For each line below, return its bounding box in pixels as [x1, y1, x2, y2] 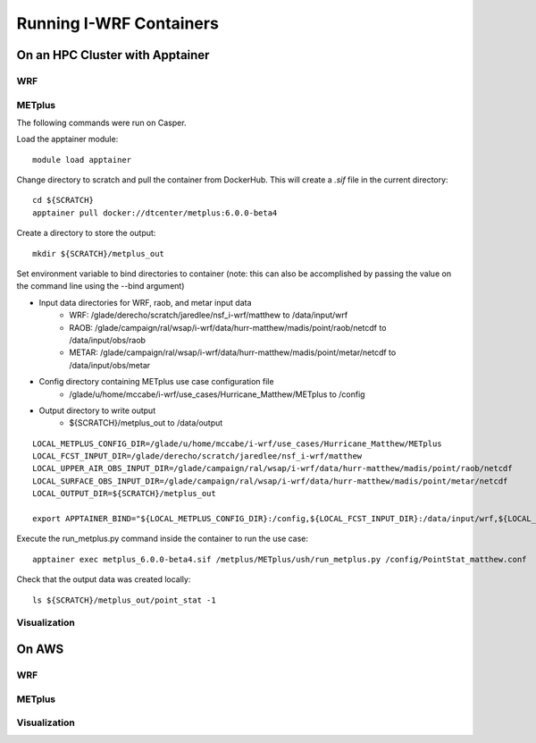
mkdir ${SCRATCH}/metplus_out [32, 249, 165, 258]
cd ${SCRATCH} [32, 195, 94, 206]
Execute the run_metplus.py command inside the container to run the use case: [16, 533, 308, 545]
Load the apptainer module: [16, 134, 119, 145]
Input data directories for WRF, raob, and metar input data [38, 297, 252, 308]
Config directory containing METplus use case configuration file [38, 376, 274, 387]
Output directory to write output [38, 405, 156, 416]
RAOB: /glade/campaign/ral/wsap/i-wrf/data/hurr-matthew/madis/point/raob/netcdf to [69, 322, 387, 333]
